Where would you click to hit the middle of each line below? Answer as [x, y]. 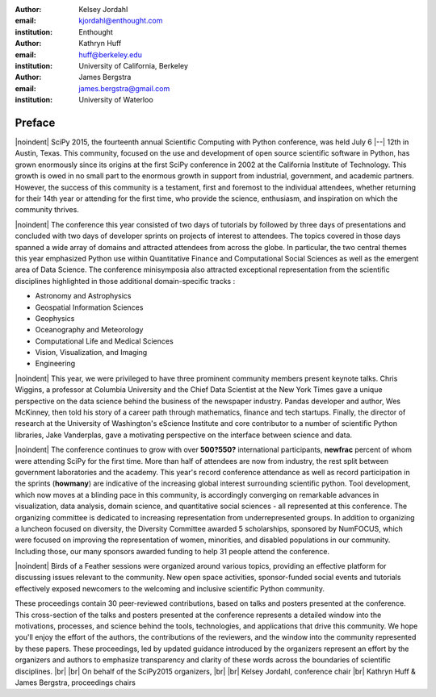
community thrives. [47, 210]
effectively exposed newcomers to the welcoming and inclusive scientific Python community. [170, 588]
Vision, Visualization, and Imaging [91, 353]
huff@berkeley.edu [111, 54]
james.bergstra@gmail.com [124, 88]
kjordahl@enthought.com [121, 21]
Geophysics [55, 318]
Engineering [55, 364]
